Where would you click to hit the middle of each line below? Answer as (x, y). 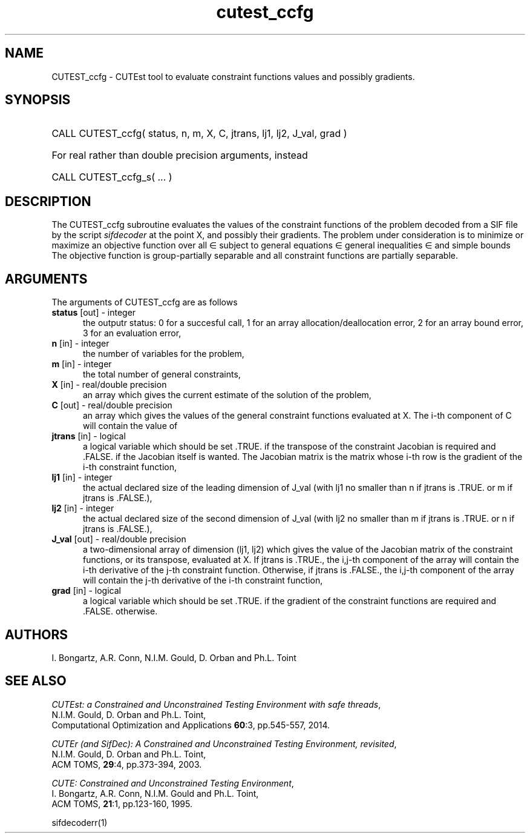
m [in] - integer (82, 364)
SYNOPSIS (38, 100)
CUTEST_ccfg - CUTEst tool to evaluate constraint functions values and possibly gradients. (233, 76)
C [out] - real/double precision (112, 405)
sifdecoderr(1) (80, 822)
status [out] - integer (94, 313)
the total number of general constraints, (162, 374)
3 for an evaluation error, (132, 333)
